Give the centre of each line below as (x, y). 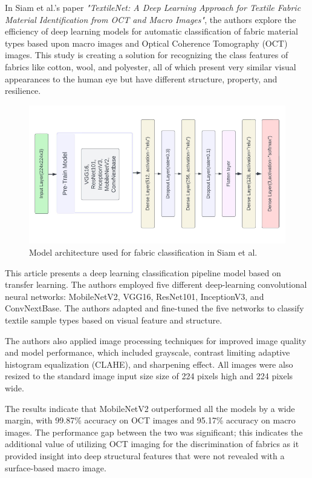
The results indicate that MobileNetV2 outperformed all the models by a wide (150, 408)
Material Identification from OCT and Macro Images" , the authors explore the (151, 19)
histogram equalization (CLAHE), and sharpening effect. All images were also (149, 364)
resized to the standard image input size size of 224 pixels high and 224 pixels (149, 376)
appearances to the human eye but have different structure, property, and (141, 78)
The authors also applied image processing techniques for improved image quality (156, 340)
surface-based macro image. (56, 467)
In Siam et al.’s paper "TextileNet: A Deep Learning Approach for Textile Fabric (153, 7)
